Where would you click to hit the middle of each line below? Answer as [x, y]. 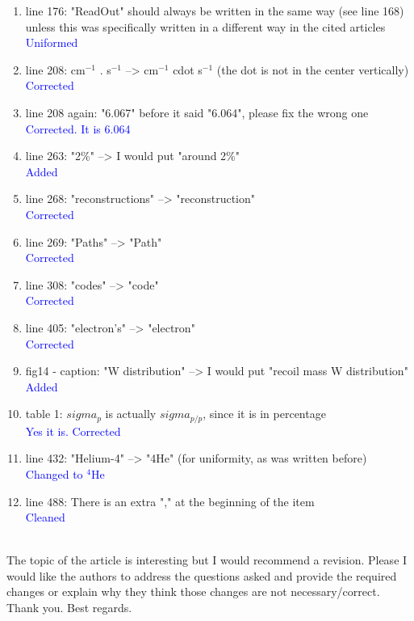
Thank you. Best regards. [69, 608]
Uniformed [52, 42]
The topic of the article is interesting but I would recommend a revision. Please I [207, 560]
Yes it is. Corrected [73, 431]
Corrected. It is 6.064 [78, 128]
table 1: [44, 414]
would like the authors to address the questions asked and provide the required [202, 575]
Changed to [54, 473]
